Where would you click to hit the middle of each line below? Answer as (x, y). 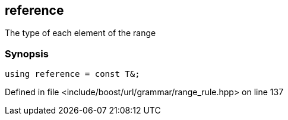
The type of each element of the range (80, 33)
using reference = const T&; (72, 74)
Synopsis (27, 53)
